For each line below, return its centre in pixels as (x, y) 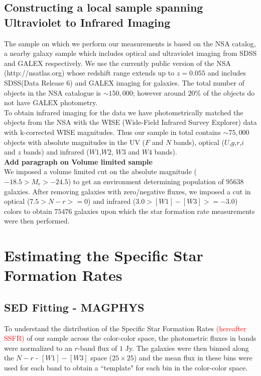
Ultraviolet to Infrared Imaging (87, 22)
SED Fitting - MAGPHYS (74, 307)
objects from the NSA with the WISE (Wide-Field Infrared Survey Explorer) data (130, 122)
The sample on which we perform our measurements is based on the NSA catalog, (130, 43)
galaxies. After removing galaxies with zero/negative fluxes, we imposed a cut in (127, 191)
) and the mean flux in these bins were (193, 358)
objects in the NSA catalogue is (53, 92)
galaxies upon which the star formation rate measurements (165, 211)
